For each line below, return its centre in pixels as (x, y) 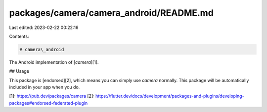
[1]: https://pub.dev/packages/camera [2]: (52, 96)
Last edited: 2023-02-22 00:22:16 (44, 28)
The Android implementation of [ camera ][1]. (54, 62)
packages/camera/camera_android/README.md (111, 13)
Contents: (19, 36)
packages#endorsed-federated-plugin (48, 103)
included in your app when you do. (44, 87)
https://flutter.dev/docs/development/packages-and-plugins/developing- (170, 96)
